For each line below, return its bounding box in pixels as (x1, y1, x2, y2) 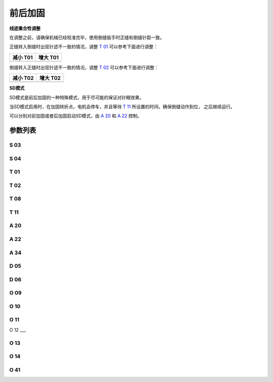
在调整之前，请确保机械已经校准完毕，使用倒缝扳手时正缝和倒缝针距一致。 (9, 34, 164, 40)
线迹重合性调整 (9, 25, 40, 31)
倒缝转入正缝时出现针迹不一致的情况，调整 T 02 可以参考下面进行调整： (9, 64, 159, 70)
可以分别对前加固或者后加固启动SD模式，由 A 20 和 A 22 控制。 (9, 113, 142, 119)
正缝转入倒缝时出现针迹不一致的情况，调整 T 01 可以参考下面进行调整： (9, 43, 158, 50)
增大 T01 (38, 54, 59, 61)
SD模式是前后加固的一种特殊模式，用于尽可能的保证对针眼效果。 (9, 94, 144, 101)
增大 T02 (39, 75, 61, 82)
